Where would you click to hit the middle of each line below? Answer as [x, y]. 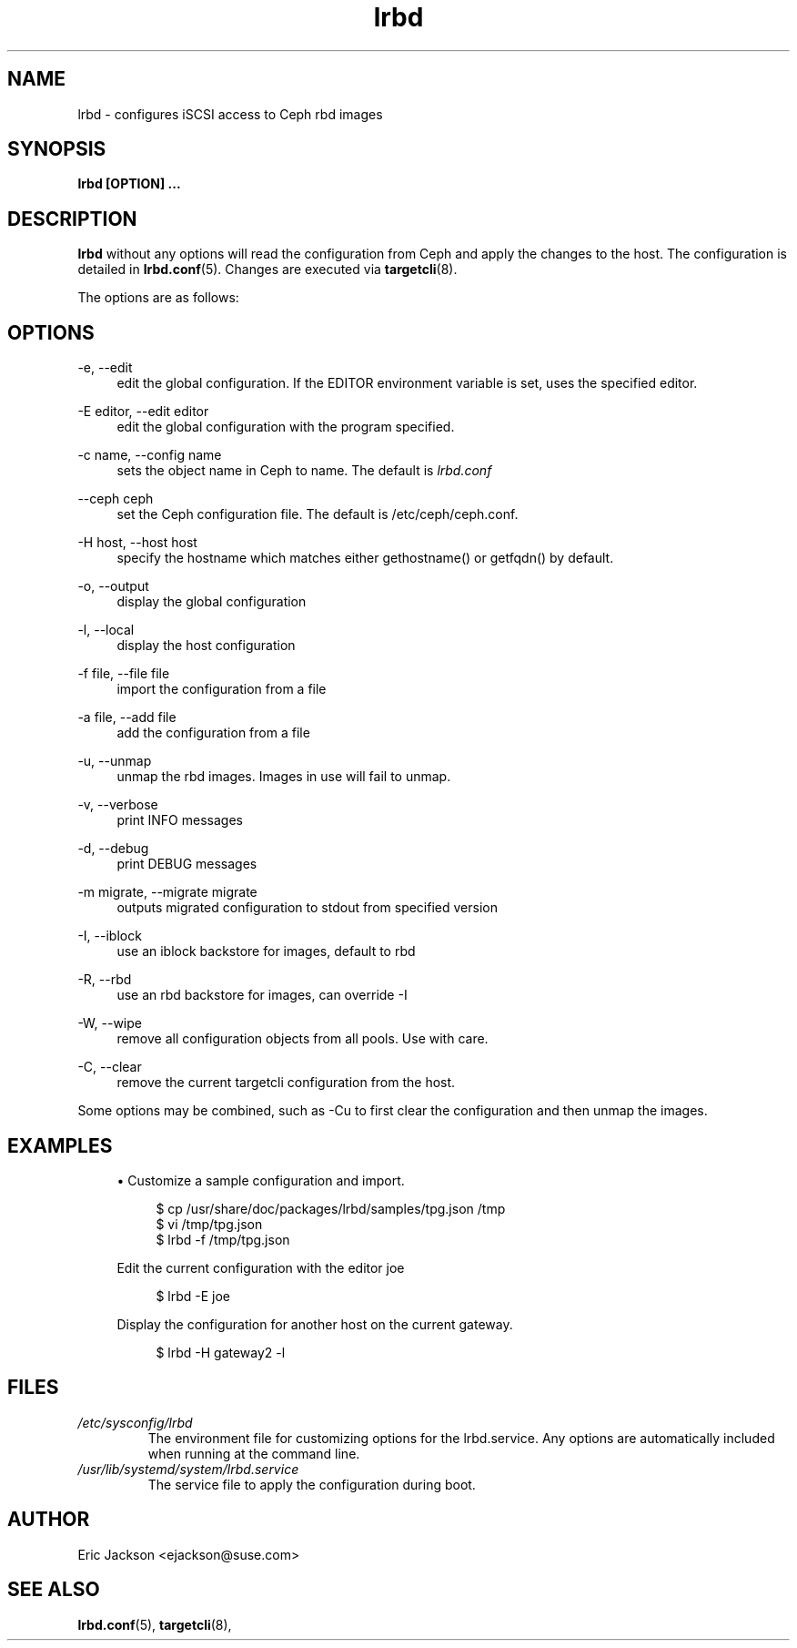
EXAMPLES [60, 1145]
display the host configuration [206, 646]
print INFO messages [180, 820]
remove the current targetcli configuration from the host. [286, 1083]
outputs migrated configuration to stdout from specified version [307, 908]
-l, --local [106, 630]
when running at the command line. [254, 1453]
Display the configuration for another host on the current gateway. [315, 1324]
